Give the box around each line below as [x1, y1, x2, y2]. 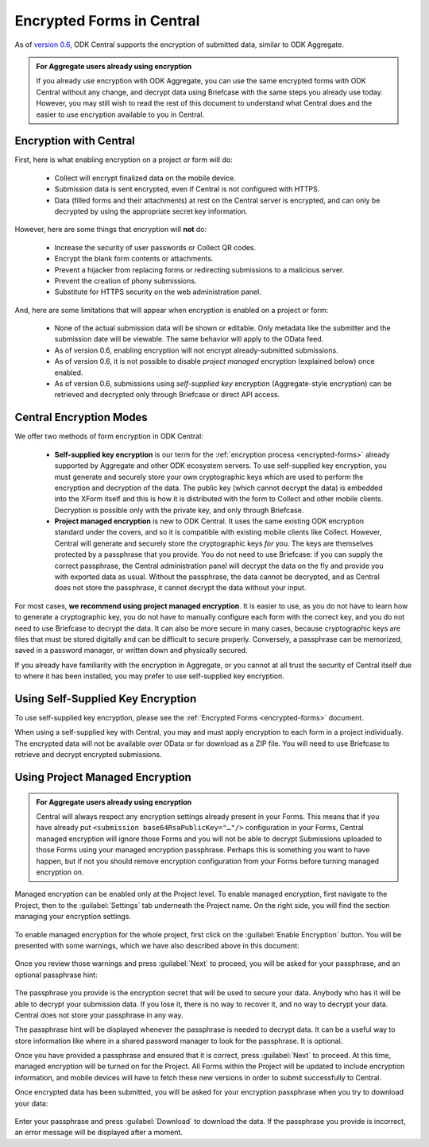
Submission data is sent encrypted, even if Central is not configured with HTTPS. [54, 184, 320, 194]
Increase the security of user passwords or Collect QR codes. [54, 242, 257, 252]
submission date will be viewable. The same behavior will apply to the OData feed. [54, 334, 324, 344]
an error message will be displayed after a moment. [14, 1128, 183, 1137]
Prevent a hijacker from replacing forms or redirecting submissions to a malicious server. [54, 265, 345, 274]
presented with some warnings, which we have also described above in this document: [14, 940, 300, 950]
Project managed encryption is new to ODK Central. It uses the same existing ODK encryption [54, 516, 365, 526]
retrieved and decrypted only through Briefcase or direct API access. [54, 390, 280, 400]
